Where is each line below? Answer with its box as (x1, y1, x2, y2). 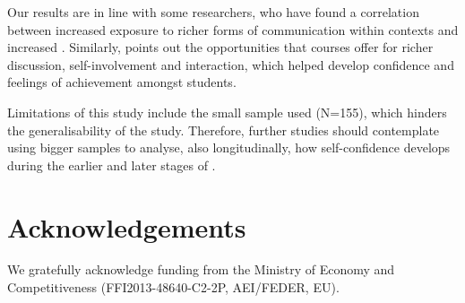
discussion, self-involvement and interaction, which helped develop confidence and (7, 55, 454, 74)
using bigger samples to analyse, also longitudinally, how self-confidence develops (7, 138, 451, 157)
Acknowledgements (7, 208, 246, 245)
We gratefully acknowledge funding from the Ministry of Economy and (7, 260, 395, 279)
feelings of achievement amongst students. (7, 73, 237, 91)
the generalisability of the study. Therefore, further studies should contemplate (7, 120, 440, 139)
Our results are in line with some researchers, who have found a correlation (7, 3, 419, 21)
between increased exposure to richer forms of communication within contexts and (7, 20, 459, 39)
